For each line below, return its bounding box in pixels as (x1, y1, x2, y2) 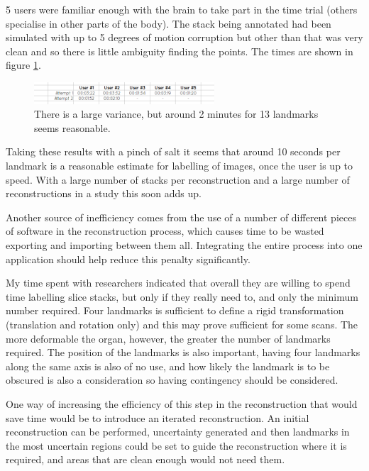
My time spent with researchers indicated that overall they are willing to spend (6, 275, 351, 290)
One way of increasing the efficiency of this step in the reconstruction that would (6, 396, 358, 411)
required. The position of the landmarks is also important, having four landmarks (6, 345, 360, 360)
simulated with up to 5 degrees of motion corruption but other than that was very (6, 30, 363, 45)
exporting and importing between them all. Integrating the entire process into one (6, 238, 363, 252)
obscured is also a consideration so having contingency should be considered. (6, 372, 338, 387)
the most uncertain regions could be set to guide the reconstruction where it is (6, 438, 347, 453)
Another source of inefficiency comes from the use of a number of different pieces (6, 209, 356, 224)
